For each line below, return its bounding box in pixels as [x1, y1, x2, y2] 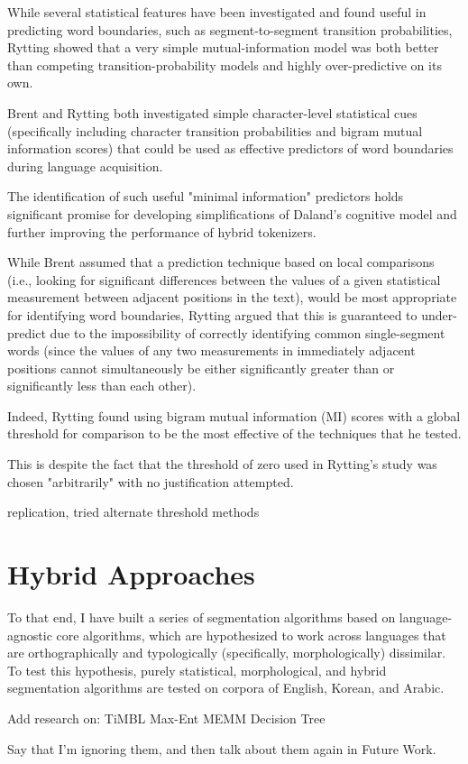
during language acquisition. [7, 156, 163, 175]
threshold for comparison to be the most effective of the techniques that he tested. [7, 424, 462, 443]
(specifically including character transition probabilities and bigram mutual [7, 121, 423, 140]
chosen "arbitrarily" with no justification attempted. [7, 472, 294, 491]
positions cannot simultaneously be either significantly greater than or [7, 358, 395, 377]
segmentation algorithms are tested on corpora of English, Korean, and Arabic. [7, 678, 445, 697]
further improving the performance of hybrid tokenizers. [7, 222, 317, 241]
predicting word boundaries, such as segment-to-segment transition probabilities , [7, 20, 453, 39]
